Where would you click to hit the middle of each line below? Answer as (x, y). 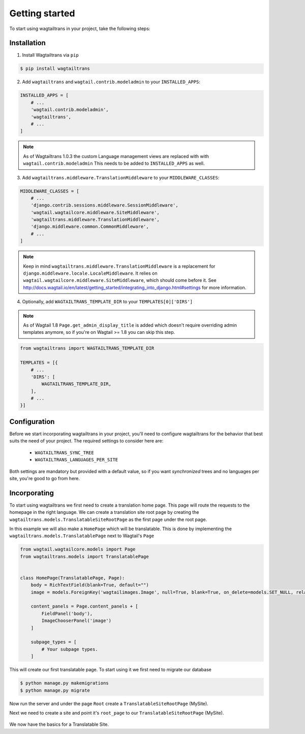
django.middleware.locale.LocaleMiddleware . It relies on (90, 273)
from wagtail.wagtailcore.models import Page (78, 549)
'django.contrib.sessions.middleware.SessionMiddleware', (104, 205)
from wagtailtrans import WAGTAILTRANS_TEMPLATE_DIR (87, 348)
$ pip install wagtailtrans (55, 69)
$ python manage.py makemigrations (64, 683)
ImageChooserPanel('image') (77, 621)
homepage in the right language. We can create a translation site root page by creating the (104, 512)
